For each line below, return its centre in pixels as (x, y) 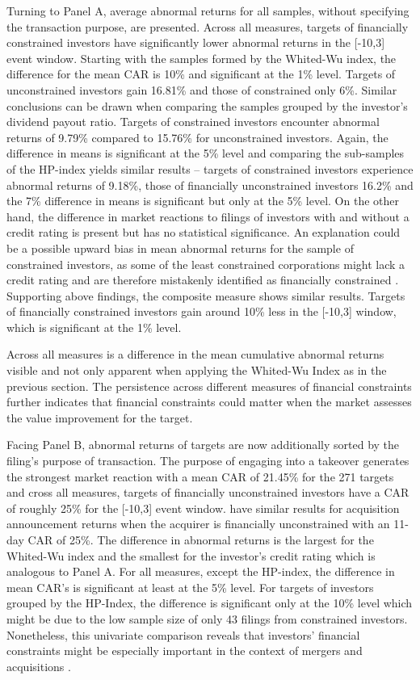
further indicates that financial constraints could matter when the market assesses (209, 402)
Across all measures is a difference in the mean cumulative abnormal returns (195, 354)
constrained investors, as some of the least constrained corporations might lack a (206, 264)
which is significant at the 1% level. (94, 327)
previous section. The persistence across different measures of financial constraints (209, 386)
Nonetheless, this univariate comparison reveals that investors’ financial (183, 634)
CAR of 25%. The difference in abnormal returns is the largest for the (201, 539)
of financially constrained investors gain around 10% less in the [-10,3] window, (202, 311)
